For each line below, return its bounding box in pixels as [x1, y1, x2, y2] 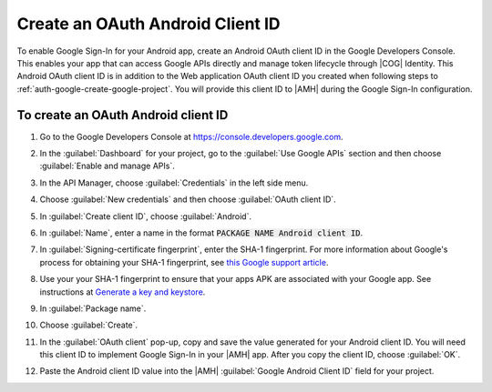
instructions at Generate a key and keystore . [39, 286, 206, 297]
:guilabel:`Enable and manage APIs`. [39, 160, 175, 172]
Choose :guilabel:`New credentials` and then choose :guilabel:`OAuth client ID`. [39, 194, 336, 205]
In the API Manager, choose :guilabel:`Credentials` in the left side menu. [39, 177, 309, 188]
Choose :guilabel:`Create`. [39, 319, 138, 331]
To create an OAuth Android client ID [16, 107, 229, 123]
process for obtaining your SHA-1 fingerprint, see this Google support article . [39, 256, 329, 267]
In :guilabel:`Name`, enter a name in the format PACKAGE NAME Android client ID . [39, 227, 364, 238]
